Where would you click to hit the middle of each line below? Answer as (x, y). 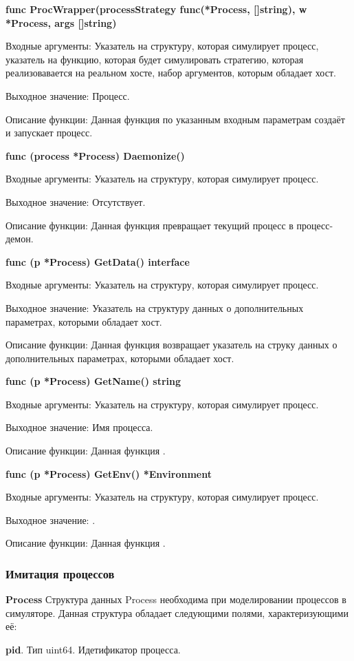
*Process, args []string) (61, 22)
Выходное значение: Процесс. (68, 95)
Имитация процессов (60, 573)
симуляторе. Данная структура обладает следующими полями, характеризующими (177, 612)
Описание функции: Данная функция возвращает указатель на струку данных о (172, 345)
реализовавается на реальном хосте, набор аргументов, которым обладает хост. (171, 73)
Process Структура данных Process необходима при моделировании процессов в (176, 599)
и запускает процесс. (49, 133)
